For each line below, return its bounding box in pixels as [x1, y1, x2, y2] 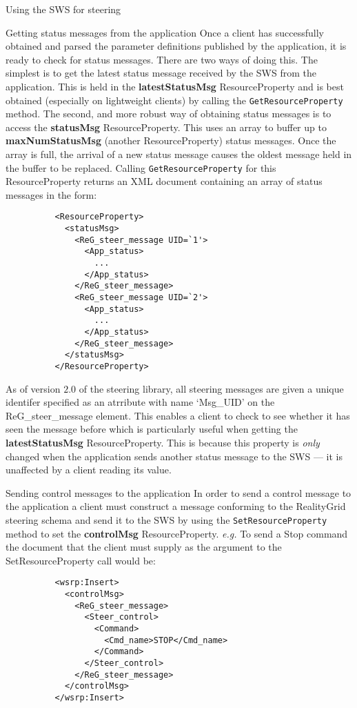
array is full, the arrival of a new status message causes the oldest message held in [6, 147, 352, 161]
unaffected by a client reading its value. [6, 462, 172, 477]
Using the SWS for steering [6, 2, 121, 16]
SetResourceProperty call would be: [6, 553, 156, 567]
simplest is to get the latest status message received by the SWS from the [6, 66, 316, 80]
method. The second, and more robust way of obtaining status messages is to [6, 106, 331, 121]
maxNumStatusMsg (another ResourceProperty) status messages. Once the [6, 133, 336, 148]
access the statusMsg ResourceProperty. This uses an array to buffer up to [6, 119, 327, 134]
